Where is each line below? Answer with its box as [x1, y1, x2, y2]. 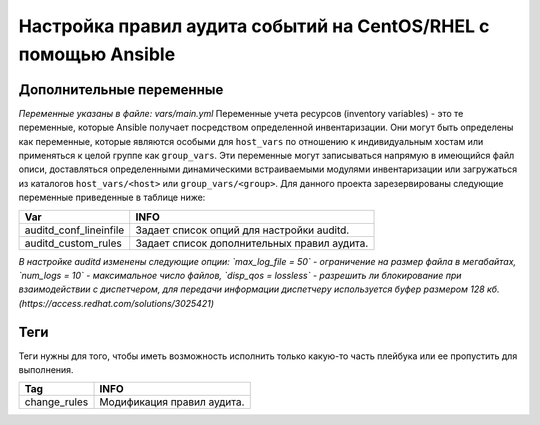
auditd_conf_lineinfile [24, 223, 125, 237]
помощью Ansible [18, 43, 176, 65]
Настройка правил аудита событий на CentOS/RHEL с [18, 15, 490, 37]
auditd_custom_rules [24, 236, 122, 250]
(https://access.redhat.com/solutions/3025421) [18, 297, 215, 309]
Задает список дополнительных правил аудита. [135, 236, 369, 250]
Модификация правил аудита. [99, 395, 245, 409]
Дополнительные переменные [18, 81, 224, 98]
